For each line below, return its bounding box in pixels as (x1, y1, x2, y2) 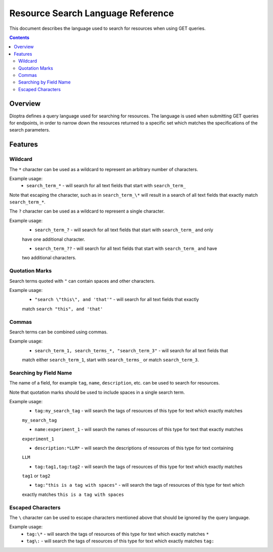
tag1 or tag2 (22, 473, 51, 479)
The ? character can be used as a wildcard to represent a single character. (9, 208, 165, 215)
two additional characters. (22, 254, 77, 261)
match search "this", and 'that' (22, 306, 103, 312)
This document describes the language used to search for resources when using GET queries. (9, 25, 206, 31)
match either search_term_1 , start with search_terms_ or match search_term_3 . (22, 357, 199, 363)
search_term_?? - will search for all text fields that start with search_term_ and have (34, 245, 217, 251)
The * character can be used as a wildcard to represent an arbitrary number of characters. (9, 166, 198, 172)
